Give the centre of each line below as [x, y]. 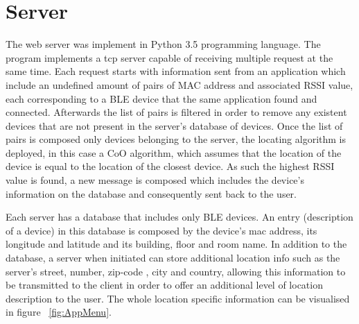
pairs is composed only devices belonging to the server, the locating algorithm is [176, 139]
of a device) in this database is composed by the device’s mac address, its [161, 230]
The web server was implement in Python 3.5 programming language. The [163, 44]
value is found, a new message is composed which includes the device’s [155, 180]
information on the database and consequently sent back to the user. [151, 193]
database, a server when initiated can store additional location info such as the [173, 258]
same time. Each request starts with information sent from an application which [176, 71]
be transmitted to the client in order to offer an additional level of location [164, 285]
